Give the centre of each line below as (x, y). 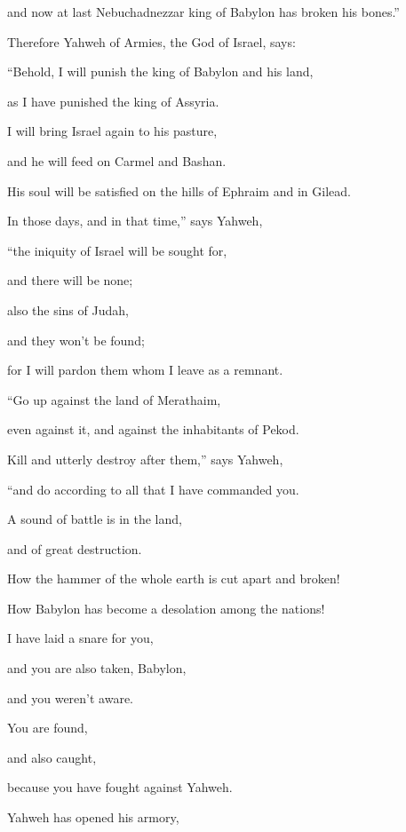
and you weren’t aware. (71, 697)
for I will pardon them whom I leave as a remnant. (145, 370)
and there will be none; (70, 280)
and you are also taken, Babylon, (97, 668)
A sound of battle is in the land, (95, 519)
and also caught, (52, 757)
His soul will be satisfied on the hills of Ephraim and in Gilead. (179, 190)
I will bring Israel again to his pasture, (112, 131)
